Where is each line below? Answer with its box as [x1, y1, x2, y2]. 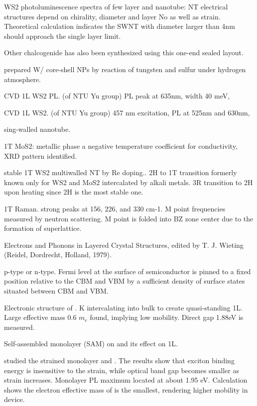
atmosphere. [4, 74, 41, 84]
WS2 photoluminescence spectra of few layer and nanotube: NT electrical [4, 1, 228, 11]
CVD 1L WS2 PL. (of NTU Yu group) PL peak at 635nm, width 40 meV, [4, 91, 230, 101]
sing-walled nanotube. [4, 124, 71, 134]
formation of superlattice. [4, 223, 82, 233]
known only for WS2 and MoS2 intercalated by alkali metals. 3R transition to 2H [4, 177, 253, 187]
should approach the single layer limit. [4, 30, 121, 41]
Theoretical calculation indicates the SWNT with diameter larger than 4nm [4, 21, 235, 31]
